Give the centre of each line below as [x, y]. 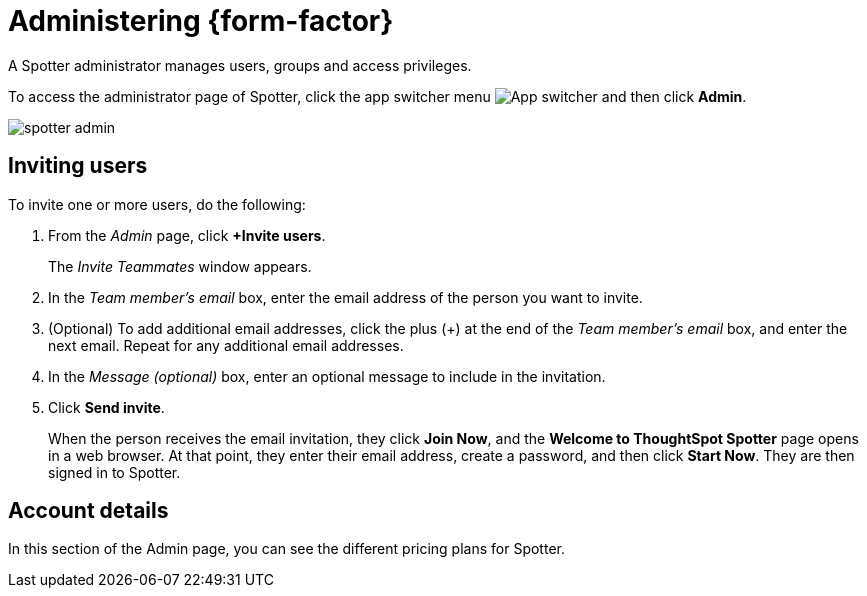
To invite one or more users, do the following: [157, 204]
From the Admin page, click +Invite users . [187, 235]
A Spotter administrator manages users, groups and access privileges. [240, 65]
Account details [88, 511]
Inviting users [78, 166]
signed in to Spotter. [114, 472]
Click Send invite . [106, 407]
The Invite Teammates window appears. [180, 266]
